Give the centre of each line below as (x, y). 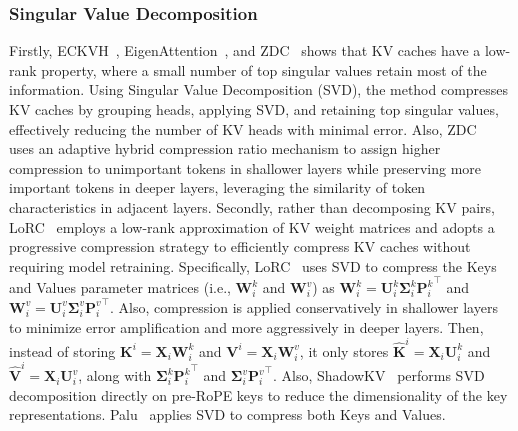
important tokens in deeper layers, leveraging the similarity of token (217, 187)
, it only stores (344, 350)
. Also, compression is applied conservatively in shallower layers (303, 306)
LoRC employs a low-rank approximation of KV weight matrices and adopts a (252, 226)
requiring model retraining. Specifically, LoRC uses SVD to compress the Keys (253, 265)
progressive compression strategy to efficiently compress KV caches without (240, 246)
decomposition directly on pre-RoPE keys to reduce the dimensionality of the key (258, 394)
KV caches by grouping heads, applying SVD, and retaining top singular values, (254, 109)
